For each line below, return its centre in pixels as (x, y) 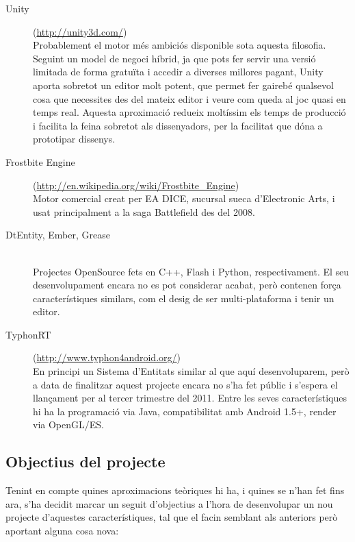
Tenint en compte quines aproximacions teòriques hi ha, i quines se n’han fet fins (175, 490)
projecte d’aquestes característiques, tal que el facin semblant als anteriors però (172, 517)
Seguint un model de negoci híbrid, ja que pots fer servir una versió (174, 58)
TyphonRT (28, 334)
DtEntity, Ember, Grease (58, 235)
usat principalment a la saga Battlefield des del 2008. (144, 211)
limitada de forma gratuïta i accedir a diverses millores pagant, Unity (178, 72)
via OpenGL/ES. (68, 424)
